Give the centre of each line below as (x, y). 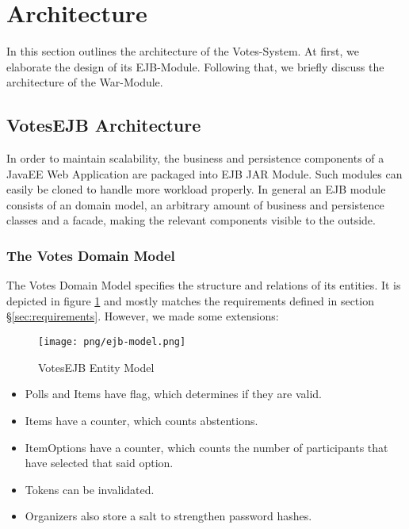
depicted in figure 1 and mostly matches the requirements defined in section (190, 300)
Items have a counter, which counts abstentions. (141, 420)
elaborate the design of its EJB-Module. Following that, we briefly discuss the (195, 66)
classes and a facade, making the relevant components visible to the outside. (191, 220)
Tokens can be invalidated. (90, 489)
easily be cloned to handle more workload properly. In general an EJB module (196, 189)
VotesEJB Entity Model (96, 367)
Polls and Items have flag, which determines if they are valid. (174, 394)
